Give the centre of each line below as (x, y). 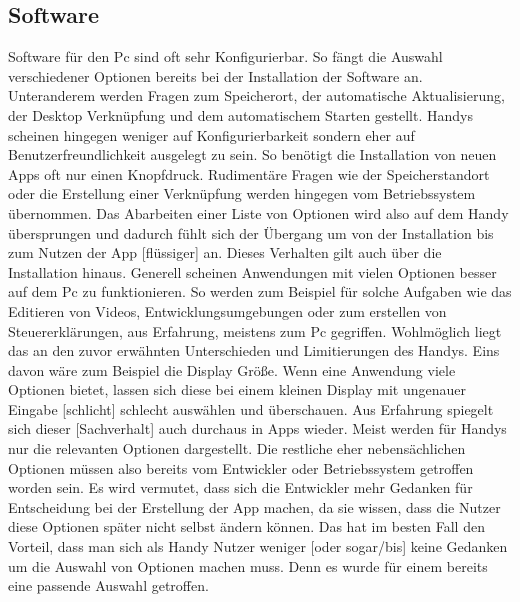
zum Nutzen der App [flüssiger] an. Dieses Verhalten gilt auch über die (225, 252)
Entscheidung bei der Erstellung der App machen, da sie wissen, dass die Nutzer (254, 506)
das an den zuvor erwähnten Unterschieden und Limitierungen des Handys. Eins (254, 350)
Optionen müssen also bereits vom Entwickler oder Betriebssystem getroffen (241, 467)
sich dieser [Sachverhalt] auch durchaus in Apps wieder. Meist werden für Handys (257, 428)
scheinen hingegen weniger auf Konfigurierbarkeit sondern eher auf (211, 134)
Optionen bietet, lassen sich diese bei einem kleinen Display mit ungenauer (237, 389)
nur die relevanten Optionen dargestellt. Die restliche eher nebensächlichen (237, 448)
